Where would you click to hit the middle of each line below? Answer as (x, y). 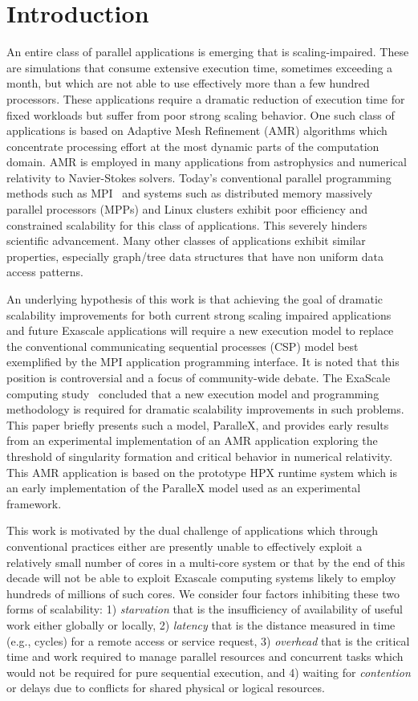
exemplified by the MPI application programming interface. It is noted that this (203, 362)
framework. (34, 503)
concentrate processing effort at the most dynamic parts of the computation (193, 146)
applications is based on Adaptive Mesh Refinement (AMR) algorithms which (197, 130)
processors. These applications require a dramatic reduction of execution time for (206, 98)
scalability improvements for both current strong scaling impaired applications (199, 314)
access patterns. (45, 272)
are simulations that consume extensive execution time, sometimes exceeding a (200, 67)
